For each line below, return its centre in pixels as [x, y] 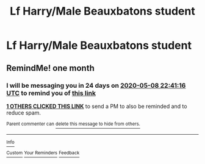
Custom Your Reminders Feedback [43, 153]
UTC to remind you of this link [51, 93]
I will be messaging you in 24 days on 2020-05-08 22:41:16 [96, 85]
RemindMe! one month [50, 68]
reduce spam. [24, 112]
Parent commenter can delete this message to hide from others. [73, 124]
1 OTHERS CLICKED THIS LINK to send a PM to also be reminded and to [97, 106]
